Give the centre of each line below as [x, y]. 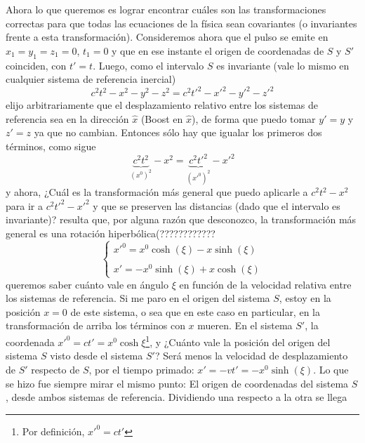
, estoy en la [305, 298]
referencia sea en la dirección [67, 118]
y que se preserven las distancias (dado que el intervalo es [217, 205]
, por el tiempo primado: [141, 369]
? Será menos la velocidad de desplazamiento [251, 356]
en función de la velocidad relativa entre [265, 284]
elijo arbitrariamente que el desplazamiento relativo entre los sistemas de [162, 105]
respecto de [55, 369]
